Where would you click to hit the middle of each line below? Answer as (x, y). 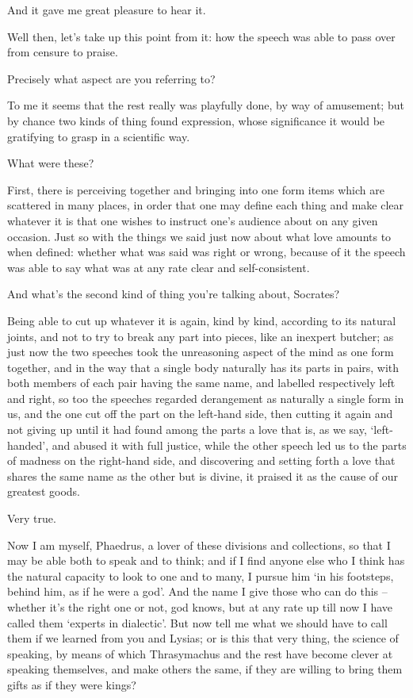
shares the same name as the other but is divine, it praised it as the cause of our (203, 476)
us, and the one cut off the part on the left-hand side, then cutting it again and (200, 414)
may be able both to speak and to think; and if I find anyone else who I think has (206, 560)
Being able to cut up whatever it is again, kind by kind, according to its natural (202, 320)
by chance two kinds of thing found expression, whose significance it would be (196, 120)
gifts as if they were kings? (72, 684)
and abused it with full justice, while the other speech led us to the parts (229, 445)
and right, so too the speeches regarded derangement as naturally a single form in (206, 398)
